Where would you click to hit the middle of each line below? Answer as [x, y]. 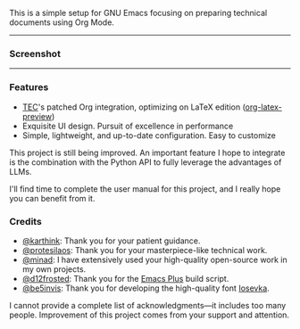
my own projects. [54, 269]
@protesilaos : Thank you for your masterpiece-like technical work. [145, 250]
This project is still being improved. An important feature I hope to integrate [147, 152]
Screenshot [35, 53]
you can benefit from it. [52, 198]
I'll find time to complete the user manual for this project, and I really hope [145, 189]
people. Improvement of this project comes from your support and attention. [150, 315]
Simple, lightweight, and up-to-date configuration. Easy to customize [149, 135]
